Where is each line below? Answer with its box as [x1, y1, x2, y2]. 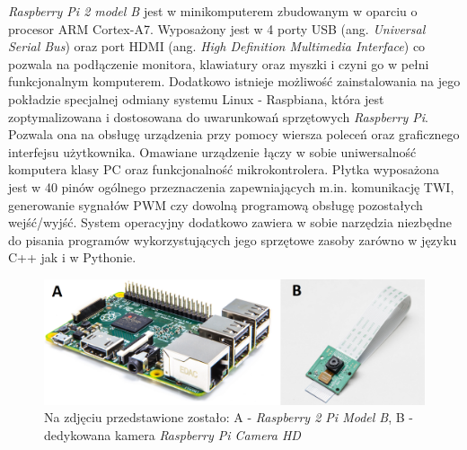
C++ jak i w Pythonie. [8, 248, 137, 267]
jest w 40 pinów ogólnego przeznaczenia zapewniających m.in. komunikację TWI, [8, 177, 454, 196]
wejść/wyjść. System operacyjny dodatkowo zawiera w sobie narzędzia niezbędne [8, 213, 452, 232]
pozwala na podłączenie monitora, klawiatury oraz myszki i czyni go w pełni [8, 54, 429, 73]
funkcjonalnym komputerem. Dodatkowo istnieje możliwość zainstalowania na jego [8, 72, 461, 91]
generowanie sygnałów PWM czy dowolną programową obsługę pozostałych [8, 195, 423, 214]
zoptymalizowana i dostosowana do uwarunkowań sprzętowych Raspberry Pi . [8, 107, 428, 126]
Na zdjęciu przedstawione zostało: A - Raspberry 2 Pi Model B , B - [44, 408, 413, 427]
